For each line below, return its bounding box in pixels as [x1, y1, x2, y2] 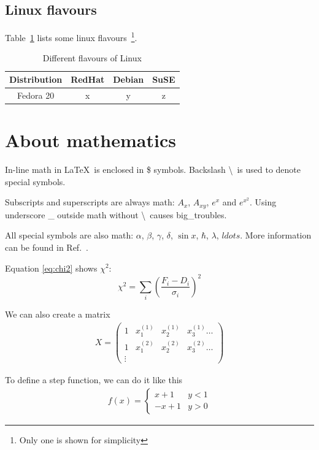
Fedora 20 [17, 88, 55, 101]
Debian [113, 73, 144, 86]
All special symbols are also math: [5, 229, 134, 242]
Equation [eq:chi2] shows [5, 261, 98, 274]
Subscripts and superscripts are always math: [5, 196, 175, 208]
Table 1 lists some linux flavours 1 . [5, 29, 137, 44]
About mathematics [5, 128, 176, 153]
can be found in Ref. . [5, 240, 88, 253]
